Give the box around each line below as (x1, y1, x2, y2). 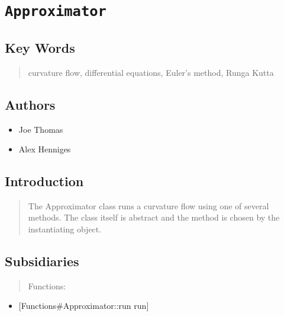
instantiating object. (28, 223, 102, 235)
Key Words (5, 38, 75, 56)
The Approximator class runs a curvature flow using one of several (28, 199, 269, 212)
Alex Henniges (18, 143, 71, 155)
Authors (5, 95, 56, 113)
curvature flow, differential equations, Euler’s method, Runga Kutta (28, 66, 274, 78)
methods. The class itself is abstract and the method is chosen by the (28, 211, 280, 224)
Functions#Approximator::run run (21, 299, 147, 312)
